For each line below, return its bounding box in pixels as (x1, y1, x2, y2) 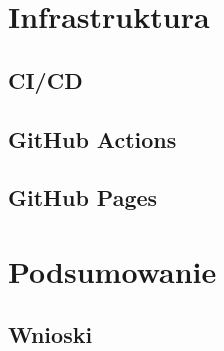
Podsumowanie (8, 250, 217, 291)
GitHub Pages (8, 182, 158, 213)
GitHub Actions (8, 123, 177, 154)
